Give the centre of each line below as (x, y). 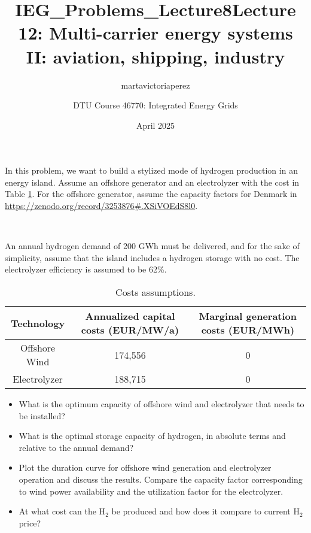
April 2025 (155, 125)
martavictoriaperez (155, 85)
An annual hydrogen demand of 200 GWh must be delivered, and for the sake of (152, 246)
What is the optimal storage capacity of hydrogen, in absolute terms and (152, 436)
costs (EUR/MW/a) (130, 330)
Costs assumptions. (155, 292)
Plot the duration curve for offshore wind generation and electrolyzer (145, 467)
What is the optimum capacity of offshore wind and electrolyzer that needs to (161, 404)
